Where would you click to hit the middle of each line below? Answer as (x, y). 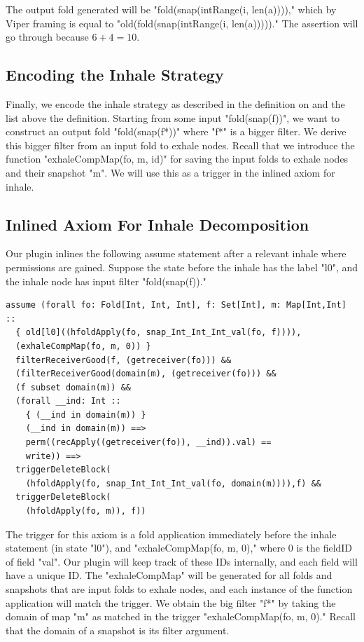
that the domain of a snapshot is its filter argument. (118, 630)
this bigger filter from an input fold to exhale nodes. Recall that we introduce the (180, 145)
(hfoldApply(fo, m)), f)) (86, 511)
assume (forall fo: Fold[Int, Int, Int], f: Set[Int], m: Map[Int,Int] (176, 305)
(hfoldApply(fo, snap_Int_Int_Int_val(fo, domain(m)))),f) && (174, 483)
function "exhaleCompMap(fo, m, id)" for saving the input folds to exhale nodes (177, 159)
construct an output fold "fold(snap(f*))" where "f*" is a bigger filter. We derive (176, 131)
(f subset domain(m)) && (73, 387)
